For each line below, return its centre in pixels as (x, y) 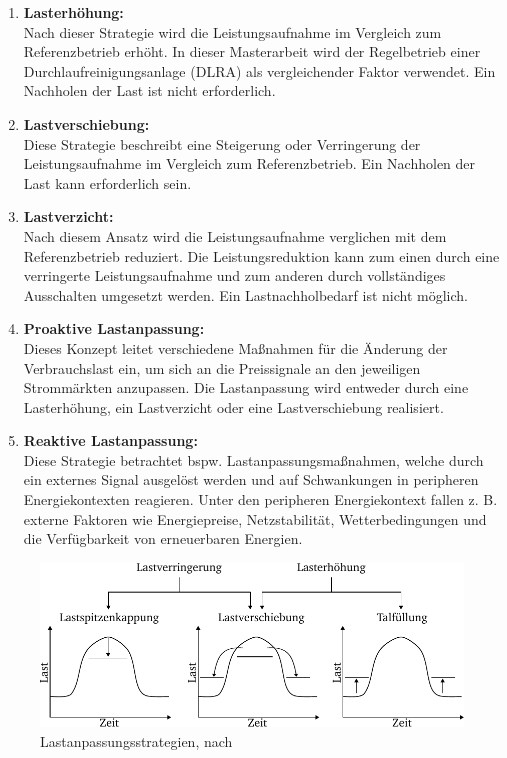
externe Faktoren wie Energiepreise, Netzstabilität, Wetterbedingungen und (255, 518)
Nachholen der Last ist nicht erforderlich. (149, 90)
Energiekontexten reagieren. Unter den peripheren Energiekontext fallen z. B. (260, 499)
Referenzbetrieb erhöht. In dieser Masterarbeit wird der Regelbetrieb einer (252, 51)
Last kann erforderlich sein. (107, 182)
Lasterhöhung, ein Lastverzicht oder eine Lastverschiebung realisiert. (233, 406)
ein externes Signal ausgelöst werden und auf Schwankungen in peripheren (251, 479)
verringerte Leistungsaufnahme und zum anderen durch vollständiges (234, 275)
